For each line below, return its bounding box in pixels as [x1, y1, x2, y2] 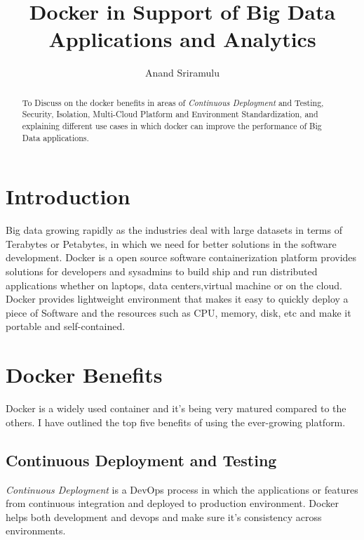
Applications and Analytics [48, 25, 316, 53]
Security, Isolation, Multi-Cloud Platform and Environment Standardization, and [22, 108, 318, 120]
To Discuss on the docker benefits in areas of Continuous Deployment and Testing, [22, 96, 324, 108]
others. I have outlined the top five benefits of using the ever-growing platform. [6, 414, 346, 429]
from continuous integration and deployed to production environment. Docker [6, 496, 339, 511]
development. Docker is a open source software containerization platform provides [6, 250, 357, 265]
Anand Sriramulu [145, 65, 220, 80]
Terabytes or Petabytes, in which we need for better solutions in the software [6, 236, 337, 251]
